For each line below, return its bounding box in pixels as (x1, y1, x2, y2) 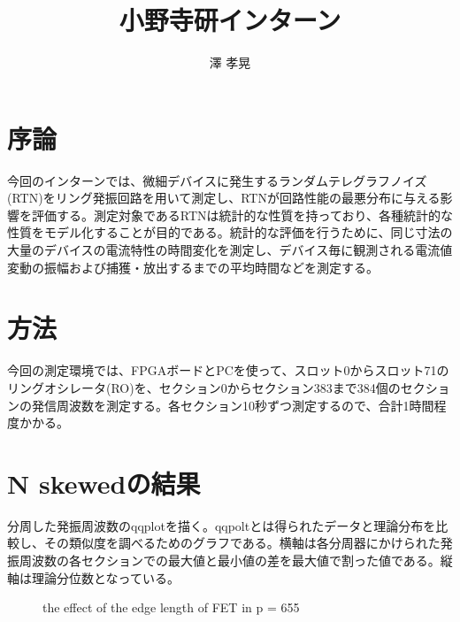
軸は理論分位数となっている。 (7, 568, 180, 587)
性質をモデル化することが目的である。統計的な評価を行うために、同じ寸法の (7, 223, 453, 242)
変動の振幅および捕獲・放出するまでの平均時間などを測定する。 (7, 257, 379, 276)
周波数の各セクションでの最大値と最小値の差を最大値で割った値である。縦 (19, 551, 453, 570)
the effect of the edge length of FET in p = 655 (42, 598, 300, 617)
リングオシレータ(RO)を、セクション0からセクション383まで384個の (7, 378, 401, 396)
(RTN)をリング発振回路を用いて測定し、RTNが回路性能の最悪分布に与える (7, 188, 441, 207)
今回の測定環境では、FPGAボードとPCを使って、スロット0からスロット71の (7, 361, 449, 380)
